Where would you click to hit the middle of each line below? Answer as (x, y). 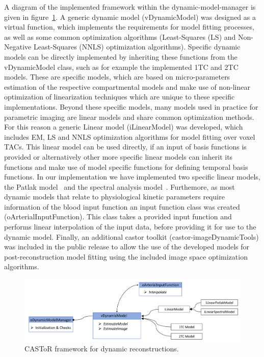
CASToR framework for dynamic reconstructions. (102, 349)
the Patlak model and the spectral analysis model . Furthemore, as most (120, 186)
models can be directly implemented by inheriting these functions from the (121, 56)
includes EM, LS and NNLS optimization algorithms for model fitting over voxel (130, 136)
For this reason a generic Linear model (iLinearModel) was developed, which (124, 127)
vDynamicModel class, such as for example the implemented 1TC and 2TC (121, 67)
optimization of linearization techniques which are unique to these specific (120, 97)
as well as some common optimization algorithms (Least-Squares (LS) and (120, 36)
